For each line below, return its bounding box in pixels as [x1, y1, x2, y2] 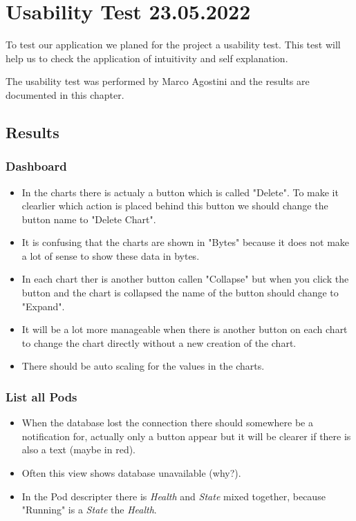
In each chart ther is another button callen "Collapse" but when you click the [21, 272, 349, 286]
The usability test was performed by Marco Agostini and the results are [6, 74, 310, 88]
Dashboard [6, 158, 67, 175]
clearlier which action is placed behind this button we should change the [21, 198, 328, 213]
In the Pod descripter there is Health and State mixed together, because [21, 489, 326, 503]
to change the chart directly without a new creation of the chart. [21, 335, 297, 350]
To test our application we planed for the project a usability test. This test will [6, 37, 341, 52]
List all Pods [6, 388, 77, 405]
